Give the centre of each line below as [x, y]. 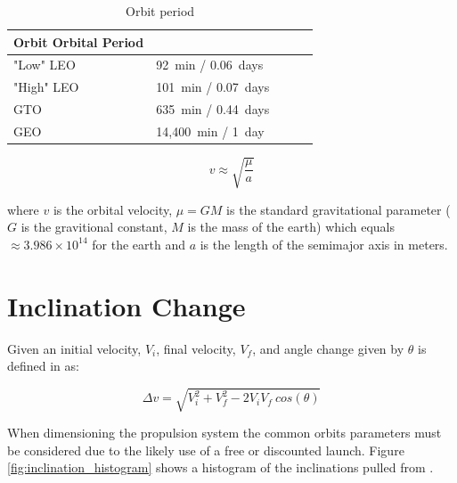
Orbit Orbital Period [79, 41]
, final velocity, [196, 348]
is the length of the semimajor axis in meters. [324, 244]
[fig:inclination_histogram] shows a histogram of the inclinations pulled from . [220, 467]
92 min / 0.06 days [210, 65]
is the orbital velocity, [113, 209]
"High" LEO [46, 87]
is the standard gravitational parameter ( [339, 209]
